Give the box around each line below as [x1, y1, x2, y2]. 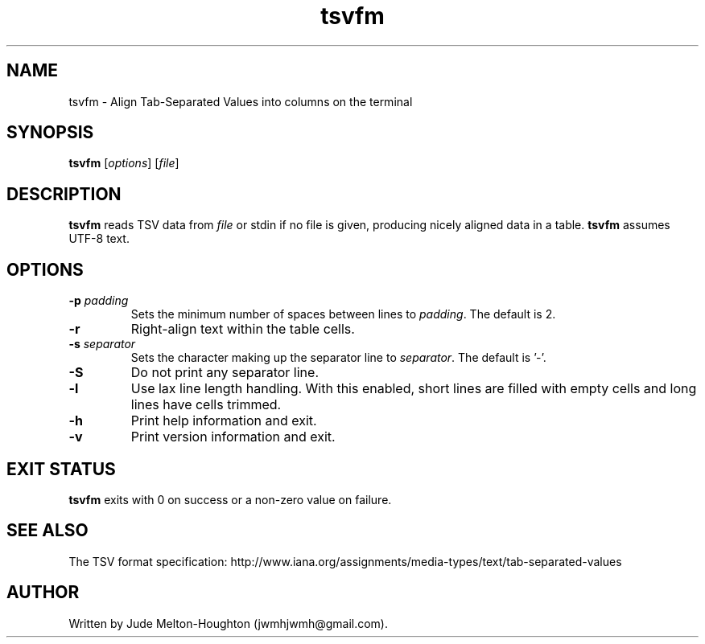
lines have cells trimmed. [130, 396, 282, 413]
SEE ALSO [6, 520, 89, 541]
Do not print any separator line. [130, 364, 319, 381]
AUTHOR [6, 582, 80, 603]
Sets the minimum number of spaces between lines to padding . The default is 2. [130, 307, 556, 322]
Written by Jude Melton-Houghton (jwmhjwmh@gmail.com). [68, 616, 389, 630]
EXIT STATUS [6, 458, 116, 479]
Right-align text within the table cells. [130, 321, 355, 338]
